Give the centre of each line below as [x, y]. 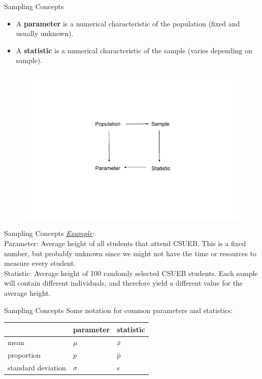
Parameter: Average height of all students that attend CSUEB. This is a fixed [125, 243]
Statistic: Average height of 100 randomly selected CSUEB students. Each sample [131, 273]
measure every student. [40, 263]
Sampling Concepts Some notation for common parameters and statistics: [119, 310]
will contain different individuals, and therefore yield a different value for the [124, 283]
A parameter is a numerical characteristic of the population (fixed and [128, 23]
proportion [24, 355]
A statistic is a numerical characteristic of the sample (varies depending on [134, 50]
